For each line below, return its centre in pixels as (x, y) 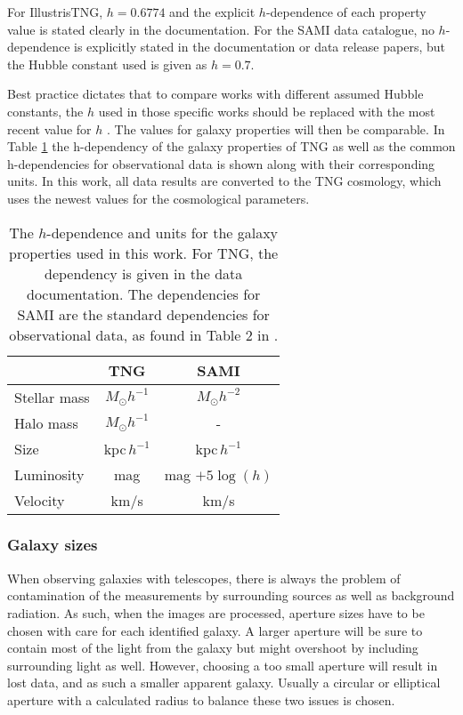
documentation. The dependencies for (143, 293)
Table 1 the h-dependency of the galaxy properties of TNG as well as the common (231, 146)
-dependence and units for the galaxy (162, 232)
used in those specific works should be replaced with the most (267, 111)
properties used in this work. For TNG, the (144, 253)
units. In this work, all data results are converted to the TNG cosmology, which (224, 181)
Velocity (40, 500)
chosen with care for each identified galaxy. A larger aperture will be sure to (215, 630)
